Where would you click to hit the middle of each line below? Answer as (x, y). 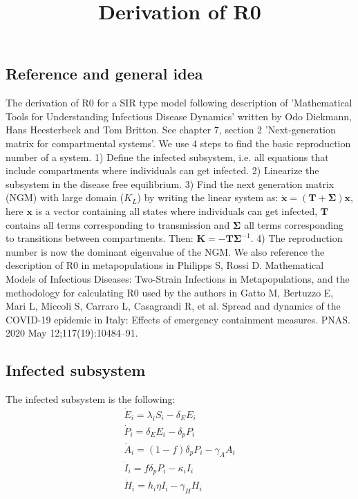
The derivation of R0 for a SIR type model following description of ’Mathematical (179, 103)
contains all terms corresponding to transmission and (118, 224)
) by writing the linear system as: (208, 197)
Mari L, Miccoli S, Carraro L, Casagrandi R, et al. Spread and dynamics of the (173, 306)
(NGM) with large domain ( (65, 197)
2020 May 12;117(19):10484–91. (72, 333)
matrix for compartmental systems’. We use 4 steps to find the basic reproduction (178, 143)
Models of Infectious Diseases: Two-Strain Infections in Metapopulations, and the (178, 278)
